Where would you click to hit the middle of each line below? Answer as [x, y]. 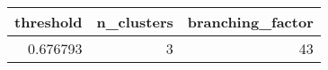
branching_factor [250, 22]
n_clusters [135, 22]
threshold [49, 22]
